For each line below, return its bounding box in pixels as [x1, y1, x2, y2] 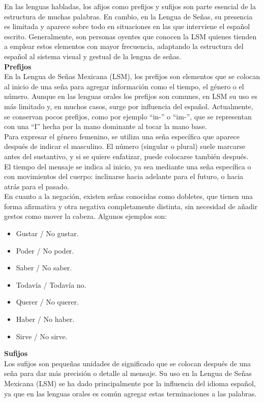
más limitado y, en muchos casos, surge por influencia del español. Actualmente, [4, 100, 253, 111]
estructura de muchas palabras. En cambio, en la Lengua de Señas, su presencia [4, 11, 253, 21]
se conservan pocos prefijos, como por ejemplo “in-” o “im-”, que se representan [4, 111, 252, 121]
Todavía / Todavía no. [16, 279, 86, 290]
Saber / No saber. [16, 262, 72, 273]
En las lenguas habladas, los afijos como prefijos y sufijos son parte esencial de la [4, 1, 256, 11]
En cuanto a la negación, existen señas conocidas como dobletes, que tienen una [4, 191, 253, 202]
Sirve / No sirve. [16, 331, 68, 341]
